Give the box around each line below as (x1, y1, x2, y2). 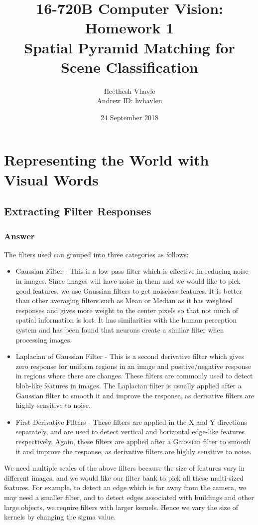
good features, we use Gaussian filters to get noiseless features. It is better (15, 285, 242, 296)
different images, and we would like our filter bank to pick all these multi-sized (4, 472, 244, 483)
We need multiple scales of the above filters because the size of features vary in (4, 463, 245, 473)
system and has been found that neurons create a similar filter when (15, 325, 224, 335)
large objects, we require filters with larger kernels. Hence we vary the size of (4, 502, 238, 512)
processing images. (15, 334, 72, 345)
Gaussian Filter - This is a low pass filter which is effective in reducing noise (15, 266, 249, 276)
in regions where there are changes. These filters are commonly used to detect (15, 370, 253, 381)
